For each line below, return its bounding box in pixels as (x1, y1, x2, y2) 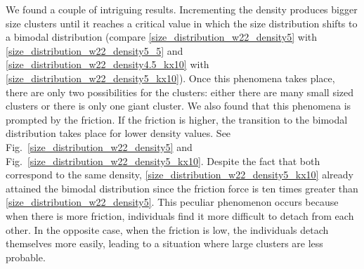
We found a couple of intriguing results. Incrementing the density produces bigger (6, 2, 358, 16)
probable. (6, 249, 46, 264)
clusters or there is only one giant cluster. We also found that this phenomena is (6, 98, 351, 113)
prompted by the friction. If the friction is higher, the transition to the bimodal (6, 112, 348, 126)
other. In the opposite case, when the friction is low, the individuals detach (6, 222, 329, 237)
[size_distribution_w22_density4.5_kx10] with (6, 57, 209, 72)
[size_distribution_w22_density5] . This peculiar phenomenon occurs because (6, 195, 339, 209)
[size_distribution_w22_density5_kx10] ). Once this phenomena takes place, (6, 70, 335, 85)
